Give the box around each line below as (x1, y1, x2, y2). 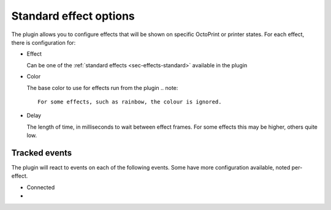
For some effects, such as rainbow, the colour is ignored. (37, 98, 222, 105)
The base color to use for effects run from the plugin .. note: (26, 84, 178, 91)
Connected (26, 184, 55, 191)
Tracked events (11, 148, 72, 158)
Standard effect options (11, 9, 135, 23)
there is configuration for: (11, 39, 76, 46)
